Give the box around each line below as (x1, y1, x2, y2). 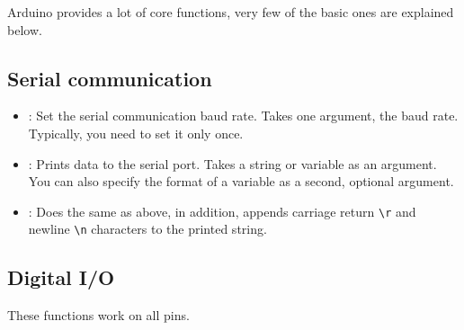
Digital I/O (7, 263, 115, 291)
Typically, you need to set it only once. (28, 123, 244, 142)
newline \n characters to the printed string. (28, 219, 267, 238)
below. (7, 20, 42, 39)
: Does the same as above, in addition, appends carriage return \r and (28, 201, 416, 220)
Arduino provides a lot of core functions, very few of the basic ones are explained (7, 3, 454, 21)
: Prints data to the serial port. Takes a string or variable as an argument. (28, 154, 437, 173)
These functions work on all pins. (7, 306, 190, 325)
